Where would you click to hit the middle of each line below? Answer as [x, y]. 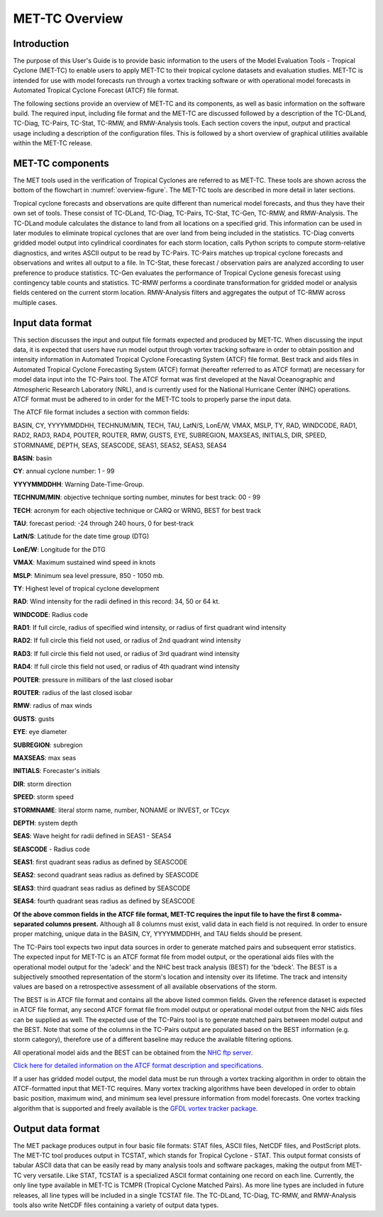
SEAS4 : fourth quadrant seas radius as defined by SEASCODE [104, 901]
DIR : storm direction [42, 784]
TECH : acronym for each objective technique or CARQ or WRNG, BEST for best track [137, 510]
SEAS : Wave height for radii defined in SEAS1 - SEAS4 [92, 836]
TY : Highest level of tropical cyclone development [86, 588]
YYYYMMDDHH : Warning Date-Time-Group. [79, 484]
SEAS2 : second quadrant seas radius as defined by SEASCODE [106, 875]
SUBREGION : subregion [48, 745]
